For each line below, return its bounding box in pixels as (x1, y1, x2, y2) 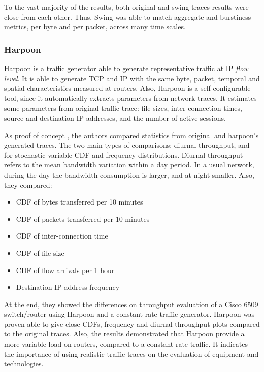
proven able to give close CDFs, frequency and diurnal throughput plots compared (4, 318, 260, 329)
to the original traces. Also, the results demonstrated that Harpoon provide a (4, 328, 245, 339)
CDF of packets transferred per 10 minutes (16, 213, 150, 224)
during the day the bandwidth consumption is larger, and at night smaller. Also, (4, 169, 254, 180)
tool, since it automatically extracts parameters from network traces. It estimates (4, 92, 257, 103)
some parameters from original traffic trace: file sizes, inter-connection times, (4, 103, 242, 113)
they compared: (4, 179, 52, 190)
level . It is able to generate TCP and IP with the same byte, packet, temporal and (4, 73, 260, 83)
